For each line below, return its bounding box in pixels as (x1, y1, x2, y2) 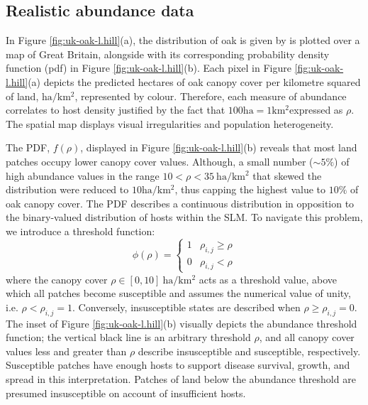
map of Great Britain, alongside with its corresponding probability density (6, 46, 330, 61)
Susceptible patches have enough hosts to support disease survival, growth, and (6, 357, 350, 372)
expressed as (289, 102, 343, 117)
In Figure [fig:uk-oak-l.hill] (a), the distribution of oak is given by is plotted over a (6, 33, 360, 48)
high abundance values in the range (6, 168, 160, 183)
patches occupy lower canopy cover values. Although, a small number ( (6, 153, 313, 168)
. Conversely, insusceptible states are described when (72, 299, 301, 314)
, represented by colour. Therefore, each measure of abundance (74, 88, 347, 103)
